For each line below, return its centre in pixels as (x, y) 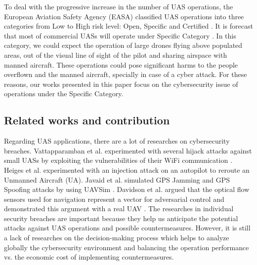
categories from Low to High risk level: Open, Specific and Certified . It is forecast (128, 26)
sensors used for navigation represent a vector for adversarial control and (114, 199)
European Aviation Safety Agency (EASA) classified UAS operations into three (124, 16)
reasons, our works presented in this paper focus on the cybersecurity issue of (121, 84)
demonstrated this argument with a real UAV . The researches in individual (119, 208)
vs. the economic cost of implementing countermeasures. (89, 257)
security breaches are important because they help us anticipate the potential (121, 218)
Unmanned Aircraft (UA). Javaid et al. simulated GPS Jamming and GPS (117, 179)
